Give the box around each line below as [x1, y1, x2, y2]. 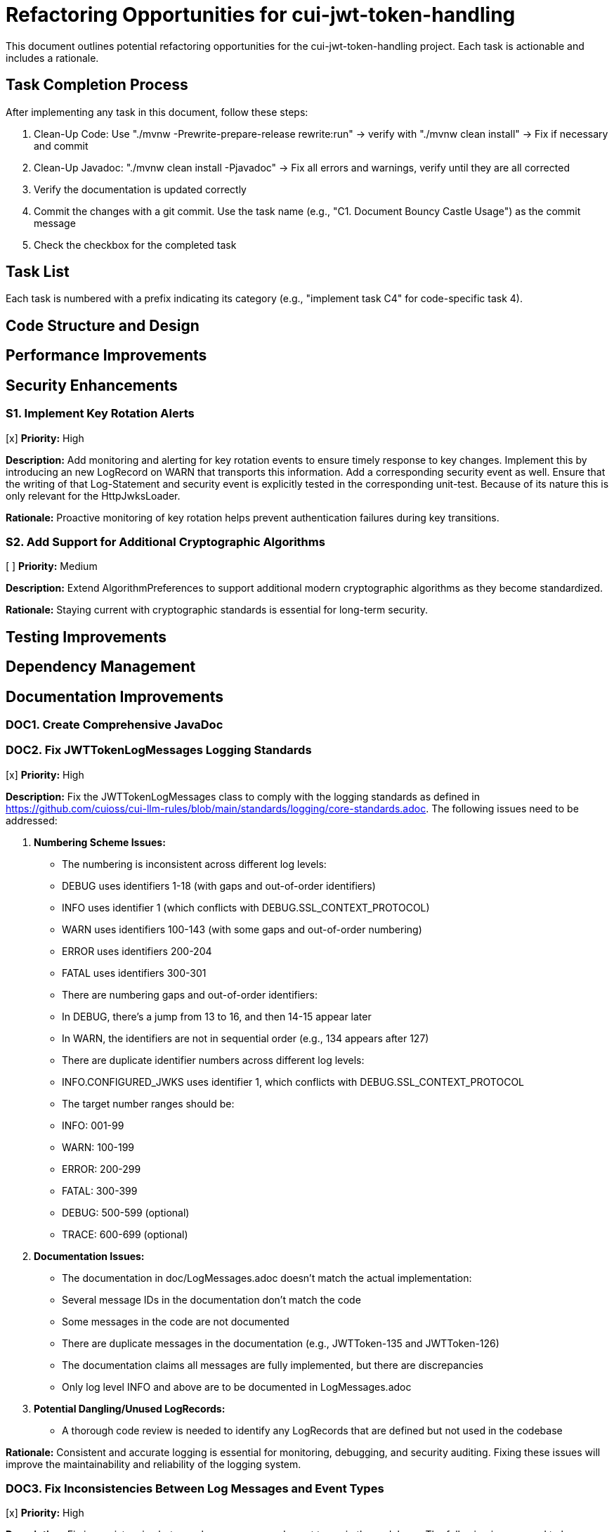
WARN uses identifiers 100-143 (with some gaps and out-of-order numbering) [62, 923, 422, 935]
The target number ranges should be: [62, 1097, 235, 1110]
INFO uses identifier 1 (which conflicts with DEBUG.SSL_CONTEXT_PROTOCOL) [62, 901, 430, 914]
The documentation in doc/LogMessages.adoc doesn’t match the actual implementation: [62, 1271, 472, 1284]
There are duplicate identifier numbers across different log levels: [62, 1053, 365, 1066]
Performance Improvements [6, 346, 207, 365]
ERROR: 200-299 [62, 1162, 141, 1175]
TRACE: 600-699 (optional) [62, 1228, 188, 1240]
